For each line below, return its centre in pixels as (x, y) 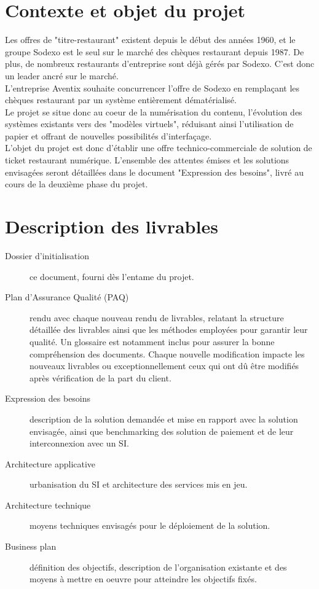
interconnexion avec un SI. (79, 443)
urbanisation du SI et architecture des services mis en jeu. (139, 484)
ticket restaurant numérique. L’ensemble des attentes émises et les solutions (147, 160)
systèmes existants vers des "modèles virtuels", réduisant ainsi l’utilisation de (149, 124)
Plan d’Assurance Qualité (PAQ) (67, 297)
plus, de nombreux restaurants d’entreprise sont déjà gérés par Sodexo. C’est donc (160, 64)
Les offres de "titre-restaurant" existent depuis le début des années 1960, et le (150, 40)
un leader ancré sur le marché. (62, 75)
